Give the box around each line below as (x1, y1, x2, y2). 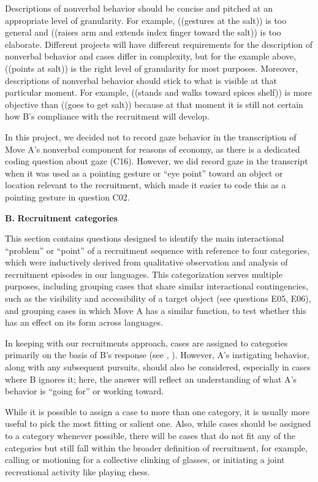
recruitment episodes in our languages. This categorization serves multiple (5, 267, 282, 280)
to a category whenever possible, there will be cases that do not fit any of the (5, 429, 296, 442)
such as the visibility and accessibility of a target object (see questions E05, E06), (5, 292, 311, 305)
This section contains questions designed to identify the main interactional (5, 232, 284, 245)
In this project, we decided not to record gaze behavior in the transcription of (5, 130, 297, 143)
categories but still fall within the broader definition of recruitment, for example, (5, 441, 308, 454)
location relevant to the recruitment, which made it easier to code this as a (5, 178, 286, 191)
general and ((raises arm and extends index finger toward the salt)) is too (5, 26, 281, 39)
